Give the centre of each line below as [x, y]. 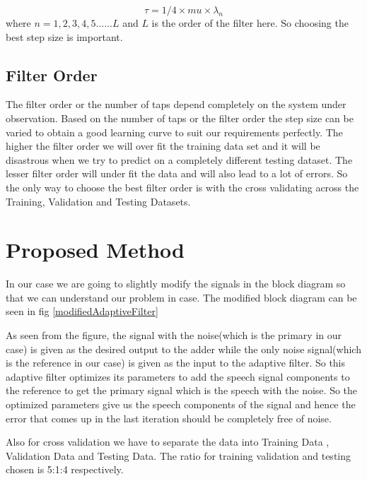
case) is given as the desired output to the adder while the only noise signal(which [183, 349]
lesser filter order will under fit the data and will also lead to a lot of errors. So [177, 173]
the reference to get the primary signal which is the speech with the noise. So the [182, 390]
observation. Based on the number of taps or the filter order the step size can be [180, 118]
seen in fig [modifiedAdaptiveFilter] [82, 311]
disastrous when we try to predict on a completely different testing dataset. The [179, 159]
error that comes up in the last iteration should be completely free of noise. [169, 418]
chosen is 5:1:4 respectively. [65, 469]
